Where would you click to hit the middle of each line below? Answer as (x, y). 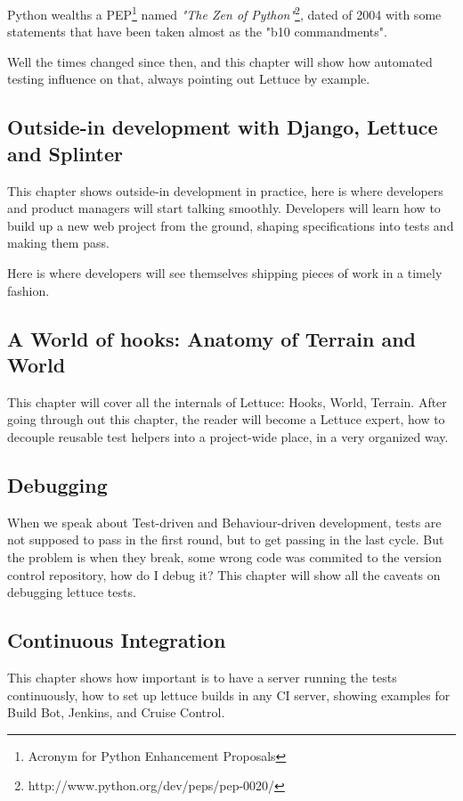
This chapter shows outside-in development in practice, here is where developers (225, 190)
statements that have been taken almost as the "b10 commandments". (197, 32)
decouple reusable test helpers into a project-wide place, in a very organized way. (228, 436)
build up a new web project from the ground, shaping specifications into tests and (231, 225)
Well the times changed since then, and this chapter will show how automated (220, 61)
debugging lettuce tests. (72, 592)
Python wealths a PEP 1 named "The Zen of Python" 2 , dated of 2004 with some (224, 13)
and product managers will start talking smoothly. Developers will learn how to (224, 208)
